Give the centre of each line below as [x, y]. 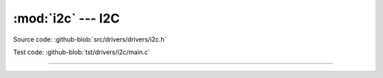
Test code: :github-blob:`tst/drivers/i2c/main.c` [82, 52]
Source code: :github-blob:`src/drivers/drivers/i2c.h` [90, 39]
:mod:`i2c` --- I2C [66, 18]
